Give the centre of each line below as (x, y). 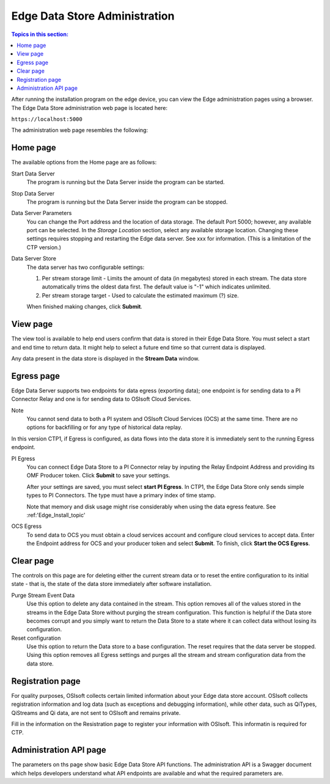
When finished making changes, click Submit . (85, 307)
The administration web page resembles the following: (80, 130)
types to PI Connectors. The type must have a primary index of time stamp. (121, 496)
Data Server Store (34, 258)
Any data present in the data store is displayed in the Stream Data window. (105, 358)
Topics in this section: (40, 34)
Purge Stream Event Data (43, 595)
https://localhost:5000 (47, 119)
